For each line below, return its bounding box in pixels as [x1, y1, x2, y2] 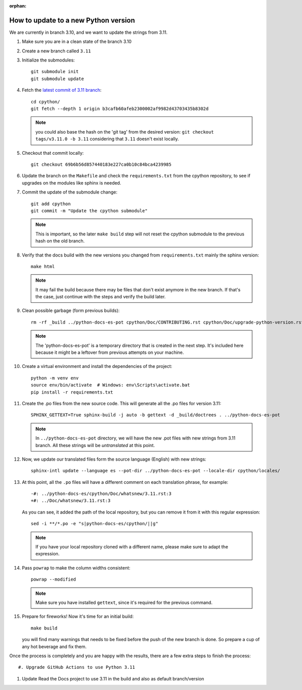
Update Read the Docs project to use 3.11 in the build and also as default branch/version [22, 675, 204, 681]
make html [31, 264, 55, 269]
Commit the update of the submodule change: [22, 189, 118, 195]
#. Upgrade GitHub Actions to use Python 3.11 [18, 664, 135, 670]
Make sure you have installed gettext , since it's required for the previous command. [35, 600, 213, 605]
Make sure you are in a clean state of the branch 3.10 [22, 38, 132, 45]
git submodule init [31, 69, 79, 75]
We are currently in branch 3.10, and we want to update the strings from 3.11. [9, 29, 168, 35]
